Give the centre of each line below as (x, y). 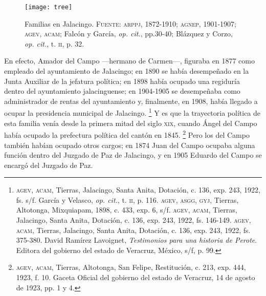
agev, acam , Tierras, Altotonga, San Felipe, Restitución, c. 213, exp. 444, (131, 267)
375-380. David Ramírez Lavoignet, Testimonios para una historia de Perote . (137, 240)
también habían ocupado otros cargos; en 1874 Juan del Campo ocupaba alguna (130, 145)
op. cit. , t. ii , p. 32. (54, 43)
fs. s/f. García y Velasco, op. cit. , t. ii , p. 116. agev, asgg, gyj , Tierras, (127, 199)
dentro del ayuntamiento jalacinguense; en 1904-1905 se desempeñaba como (122, 91)
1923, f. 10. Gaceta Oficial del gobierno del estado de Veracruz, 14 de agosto (136, 277)
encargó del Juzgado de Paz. (49, 165)
